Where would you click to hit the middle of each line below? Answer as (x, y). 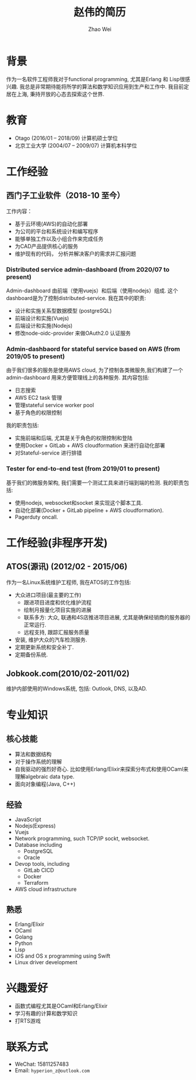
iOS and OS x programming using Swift (63, 956)
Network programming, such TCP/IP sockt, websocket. (82, 838)
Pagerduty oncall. (36, 517)
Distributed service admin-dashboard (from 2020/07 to (88, 269)
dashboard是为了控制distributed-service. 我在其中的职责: (76, 298)
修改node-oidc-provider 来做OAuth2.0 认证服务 (73, 333)
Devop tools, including (42, 864)
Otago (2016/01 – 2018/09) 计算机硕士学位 (66, 138)
